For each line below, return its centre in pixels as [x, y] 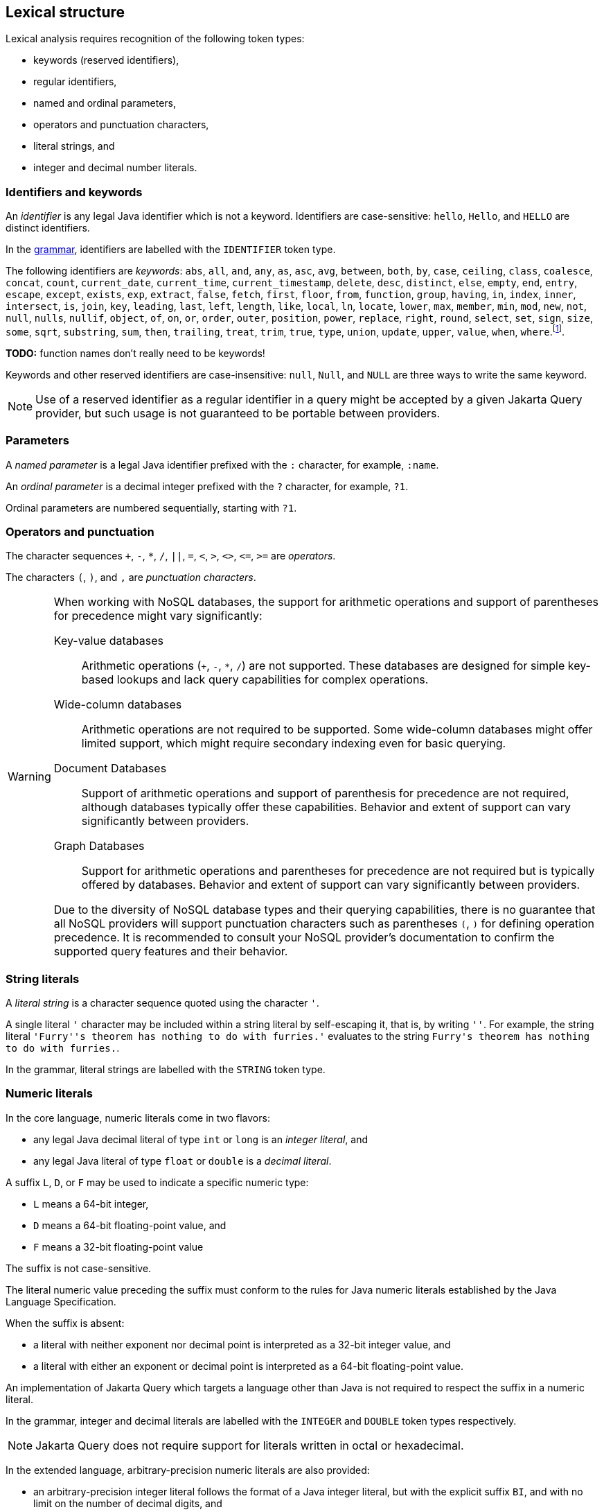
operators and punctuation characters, [121, 125]
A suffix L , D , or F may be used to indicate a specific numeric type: [157, 1182]
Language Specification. [61, 1301]
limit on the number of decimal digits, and [128, 1503]
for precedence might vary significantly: [158, 616]
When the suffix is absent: [65, 1323]
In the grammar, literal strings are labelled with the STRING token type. [166, 1070]
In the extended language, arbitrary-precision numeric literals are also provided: [188, 1470]
